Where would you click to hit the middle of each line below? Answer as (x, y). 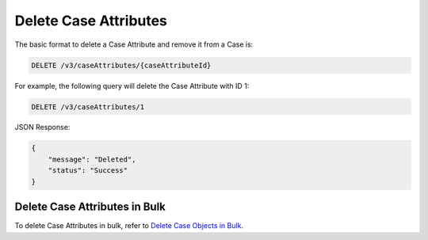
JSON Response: (42, 128)
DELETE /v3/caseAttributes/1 (88, 107)
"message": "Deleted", (92, 159)
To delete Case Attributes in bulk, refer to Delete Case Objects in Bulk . (129, 226)
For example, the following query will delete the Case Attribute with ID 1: (132, 86)
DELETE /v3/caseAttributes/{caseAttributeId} (121, 65)
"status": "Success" (88, 171)
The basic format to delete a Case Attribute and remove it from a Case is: (134, 44)
